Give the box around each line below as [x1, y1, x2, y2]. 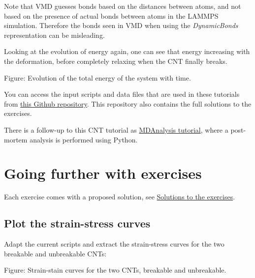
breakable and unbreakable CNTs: [4, 248, 107, 258]
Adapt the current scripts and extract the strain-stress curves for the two [4, 239, 224, 249]
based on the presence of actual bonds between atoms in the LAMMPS [4, 10, 219, 21]
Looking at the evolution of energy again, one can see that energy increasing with [4, 46, 250, 56]
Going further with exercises [4, 163, 202, 183]
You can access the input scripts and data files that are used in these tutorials [4, 89, 240, 99]
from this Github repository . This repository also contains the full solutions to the [4, 98, 252, 109]
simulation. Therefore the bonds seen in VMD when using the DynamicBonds [4, 20, 238, 30]
